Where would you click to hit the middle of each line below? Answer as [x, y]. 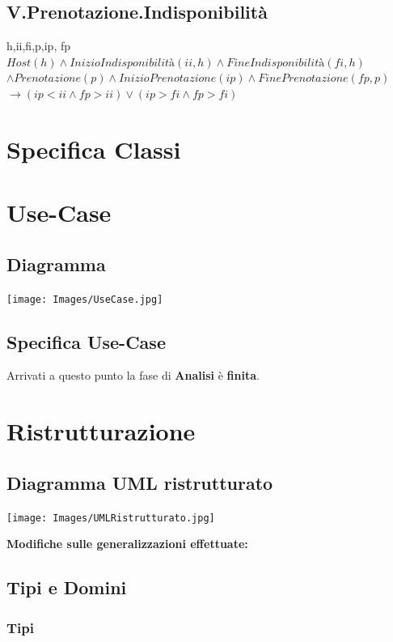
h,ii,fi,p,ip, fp [39, 46]
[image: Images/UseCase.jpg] [85, 299]
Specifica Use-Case [86, 341]
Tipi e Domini [67, 587]
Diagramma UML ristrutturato [140, 482]
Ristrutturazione [101, 431]
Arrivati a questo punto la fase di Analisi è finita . [133, 375]
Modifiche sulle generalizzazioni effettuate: [127, 544]
